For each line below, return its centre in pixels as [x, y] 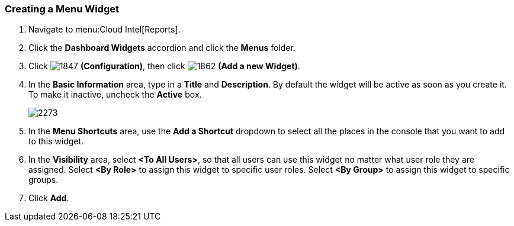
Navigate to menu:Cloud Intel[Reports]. [105, 30]
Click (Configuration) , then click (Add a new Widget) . [164, 66]
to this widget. [56, 141]
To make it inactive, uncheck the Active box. [115, 95]
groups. [44, 180]
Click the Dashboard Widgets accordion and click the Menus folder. [162, 48]
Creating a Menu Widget [62, 9]
